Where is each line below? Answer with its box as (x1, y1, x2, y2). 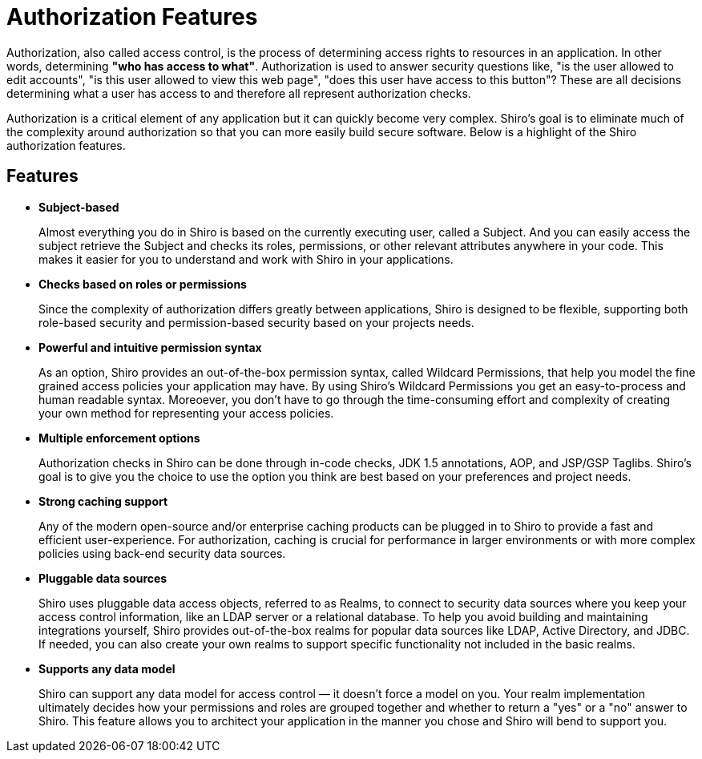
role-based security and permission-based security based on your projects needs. (38, 315, 474, 329)
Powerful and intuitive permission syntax (38, 340, 262, 354)
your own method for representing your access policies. (38, 406, 334, 420)
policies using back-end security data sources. (38, 546, 286, 560)
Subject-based (38, 200, 119, 214)
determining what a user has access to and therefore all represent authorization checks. (6, 86, 471, 100)
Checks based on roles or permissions (38, 277, 247, 291)
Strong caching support (38, 494, 168, 508)
